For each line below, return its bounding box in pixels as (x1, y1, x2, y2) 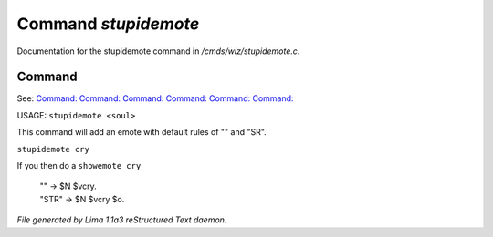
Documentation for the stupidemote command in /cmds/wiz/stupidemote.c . (16, 46, 300, 57)
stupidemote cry (16, 144, 90, 154)
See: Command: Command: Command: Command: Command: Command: (16, 93, 294, 104)
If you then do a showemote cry (16, 160, 142, 171)
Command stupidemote (16, 14, 200, 34)
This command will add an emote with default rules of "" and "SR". (16, 127, 267, 138)
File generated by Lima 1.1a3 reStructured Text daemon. (16, 214, 227, 225)
